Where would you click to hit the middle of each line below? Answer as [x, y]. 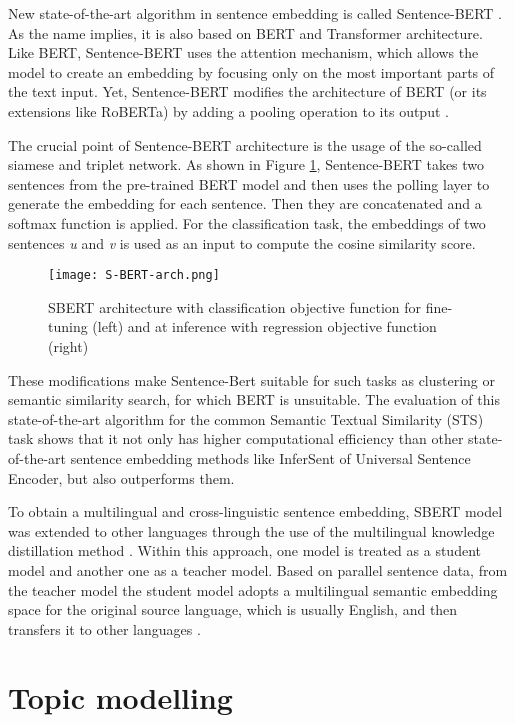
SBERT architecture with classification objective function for [235, 306]
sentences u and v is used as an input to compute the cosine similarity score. [242, 242]
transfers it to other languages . [104, 628]
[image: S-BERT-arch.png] [134, 275]
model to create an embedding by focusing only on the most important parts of [251, 71]
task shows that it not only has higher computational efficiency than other [236, 438]
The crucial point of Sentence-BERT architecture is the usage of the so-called [245, 144]
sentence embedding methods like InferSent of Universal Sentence [270, 457]
